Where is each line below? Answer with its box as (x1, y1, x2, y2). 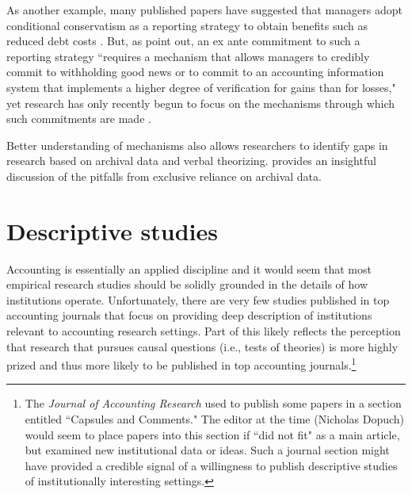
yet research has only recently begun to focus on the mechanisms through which (6, 94, 395, 111)
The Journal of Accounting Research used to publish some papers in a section (25, 395, 402, 412)
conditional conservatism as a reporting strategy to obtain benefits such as (6, 17, 368, 33)
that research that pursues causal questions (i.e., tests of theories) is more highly (6, 338, 399, 354)
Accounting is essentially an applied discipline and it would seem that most (6, 260, 372, 277)
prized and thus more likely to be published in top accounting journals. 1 (6, 354, 357, 373)
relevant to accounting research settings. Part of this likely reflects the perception (6, 323, 401, 339)
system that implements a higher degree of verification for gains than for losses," (6, 79, 396, 95)
